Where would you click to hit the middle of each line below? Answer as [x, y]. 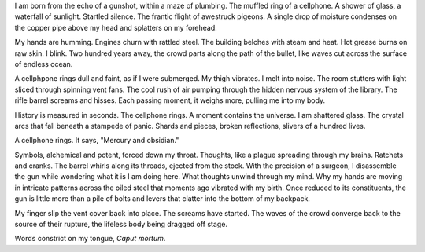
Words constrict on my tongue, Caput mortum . [90, 239]
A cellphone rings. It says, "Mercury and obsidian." [97, 141]
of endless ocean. [44, 64]
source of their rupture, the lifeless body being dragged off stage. [121, 225]
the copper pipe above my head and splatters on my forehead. [116, 27]
